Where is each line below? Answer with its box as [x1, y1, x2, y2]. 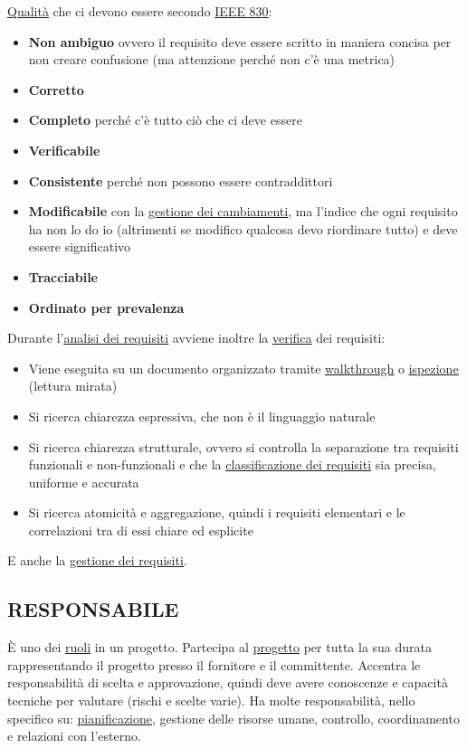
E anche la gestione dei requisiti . [7, 551, 187, 570]
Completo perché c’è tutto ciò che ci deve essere [28, 110, 302, 129]
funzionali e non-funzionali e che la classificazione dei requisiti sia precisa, [28, 455, 436, 474]
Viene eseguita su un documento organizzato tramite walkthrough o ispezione [28, 358, 459, 377]
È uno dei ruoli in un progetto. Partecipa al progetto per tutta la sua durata [7, 638, 433, 657]
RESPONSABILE [7, 595, 179, 623]
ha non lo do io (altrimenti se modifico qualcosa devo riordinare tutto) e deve [28, 219, 458, 238]
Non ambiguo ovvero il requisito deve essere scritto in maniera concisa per [28, 32, 452, 51]
